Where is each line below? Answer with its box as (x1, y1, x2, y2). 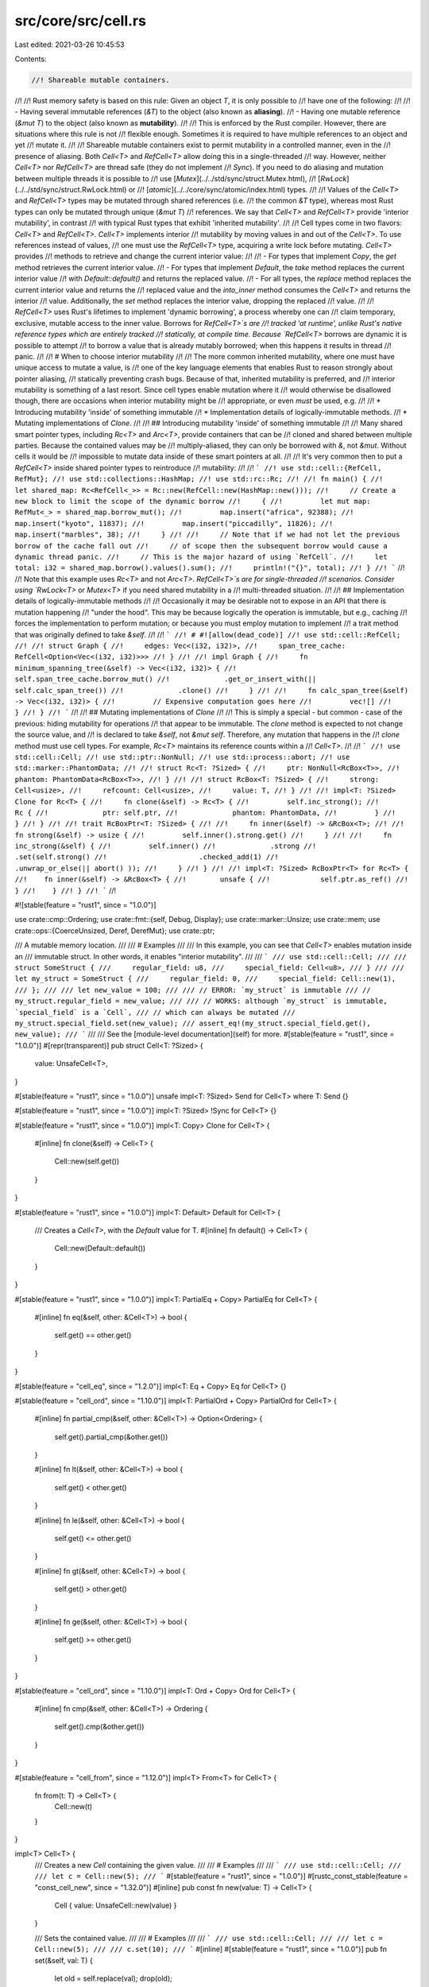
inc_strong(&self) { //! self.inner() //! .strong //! (14, 842, 317, 850)
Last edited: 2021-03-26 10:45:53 (14, 40, 125, 49)
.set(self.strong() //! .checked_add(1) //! (14, 853, 280, 862)
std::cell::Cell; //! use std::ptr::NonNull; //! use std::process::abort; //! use (14, 752, 350, 761)
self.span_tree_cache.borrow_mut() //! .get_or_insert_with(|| (14, 675, 317, 684)
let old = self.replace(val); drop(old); (54, 1973, 172, 1983)
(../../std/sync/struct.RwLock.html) (14, 185, 127, 195)
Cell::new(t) (54, 1802, 93, 1811)
